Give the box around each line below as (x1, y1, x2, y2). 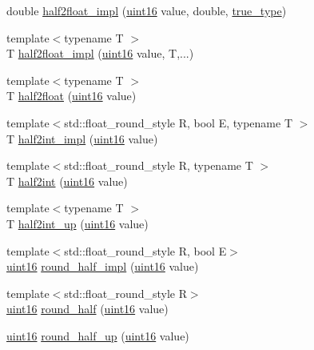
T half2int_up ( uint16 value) (6, 215, 149, 231)
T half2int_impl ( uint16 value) (6, 130, 158, 147)
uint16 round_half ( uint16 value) (6, 300, 169, 317)
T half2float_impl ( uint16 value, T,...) (6, 45, 194, 62)
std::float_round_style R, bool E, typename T (64, 114, 292, 131)
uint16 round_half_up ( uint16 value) (6, 327, 189, 344)
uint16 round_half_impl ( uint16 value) (6, 258, 199, 275)
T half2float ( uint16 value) (6, 87, 137, 104)
